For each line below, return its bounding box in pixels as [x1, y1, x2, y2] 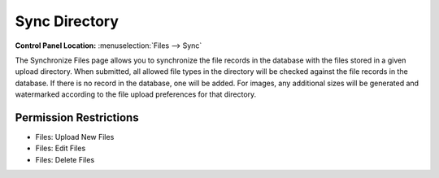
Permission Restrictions [15, 111, 139, 124]
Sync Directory [15, 12, 120, 30]
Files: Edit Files [35, 143, 86, 154]
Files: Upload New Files [35, 132, 115, 142]
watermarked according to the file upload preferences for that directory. [15, 89, 257, 99]
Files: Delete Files [35, 154, 95, 164]
